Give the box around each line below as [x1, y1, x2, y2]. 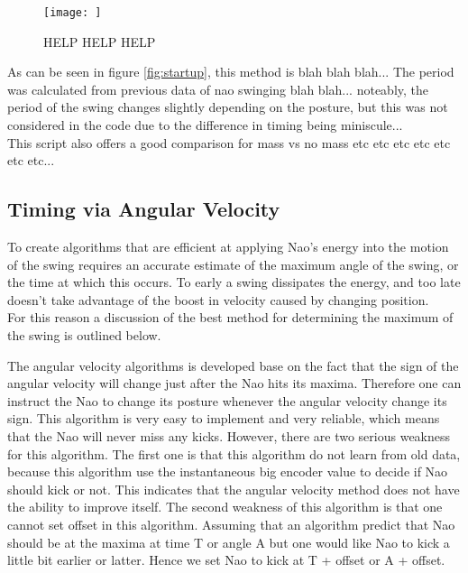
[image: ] [43, 6, 102, 19]
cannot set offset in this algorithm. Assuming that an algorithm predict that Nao [7, 514, 455, 533]
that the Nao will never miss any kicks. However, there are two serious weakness [7, 426, 451, 445]
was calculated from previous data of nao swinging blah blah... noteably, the [7, 79, 429, 98]
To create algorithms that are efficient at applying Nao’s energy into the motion [7, 237, 449, 256]
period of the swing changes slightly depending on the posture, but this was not [7, 97, 448, 116]
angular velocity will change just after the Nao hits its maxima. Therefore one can [7, 374, 462, 393]
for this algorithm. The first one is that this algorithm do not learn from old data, [7, 444, 461, 463]
